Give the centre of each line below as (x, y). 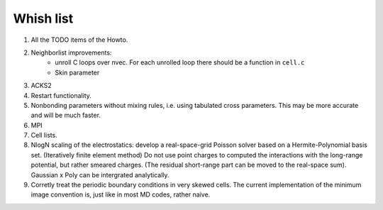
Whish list (43, 18)
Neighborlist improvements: (71, 52)
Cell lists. (44, 136)
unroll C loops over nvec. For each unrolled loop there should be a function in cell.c (180, 62)
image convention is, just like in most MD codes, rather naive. (121, 194)
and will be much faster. (66, 115)
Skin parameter (77, 72)
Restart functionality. (61, 95)
